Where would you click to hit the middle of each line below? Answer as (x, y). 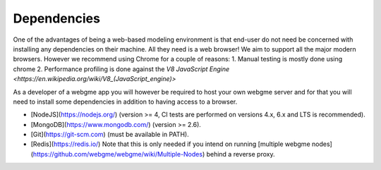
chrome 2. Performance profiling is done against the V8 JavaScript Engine (121, 69)
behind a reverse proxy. (241, 154)
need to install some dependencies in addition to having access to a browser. (125, 102)
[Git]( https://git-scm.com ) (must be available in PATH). (110, 135)
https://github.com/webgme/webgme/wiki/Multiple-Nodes (118, 154)
